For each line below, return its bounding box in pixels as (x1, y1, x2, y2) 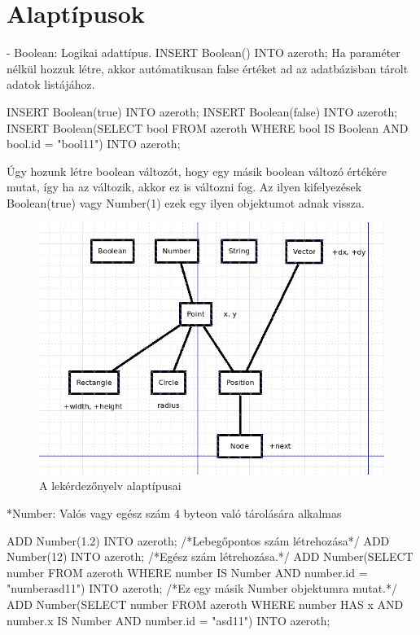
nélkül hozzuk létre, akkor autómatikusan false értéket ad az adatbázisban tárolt (7, 59, 409, 77)
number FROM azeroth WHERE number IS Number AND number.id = (7, 563, 368, 580)
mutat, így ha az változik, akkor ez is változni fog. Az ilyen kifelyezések (7, 178, 362, 195)
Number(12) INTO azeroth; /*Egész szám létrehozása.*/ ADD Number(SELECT (7, 548, 413, 565)
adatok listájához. (7, 76, 95, 93)
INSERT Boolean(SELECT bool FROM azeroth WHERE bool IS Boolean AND (7, 119, 409, 136)
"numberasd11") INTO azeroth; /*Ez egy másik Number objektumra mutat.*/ (7, 580, 397, 597)
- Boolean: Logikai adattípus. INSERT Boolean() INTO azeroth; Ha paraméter (7, 44, 400, 61)
